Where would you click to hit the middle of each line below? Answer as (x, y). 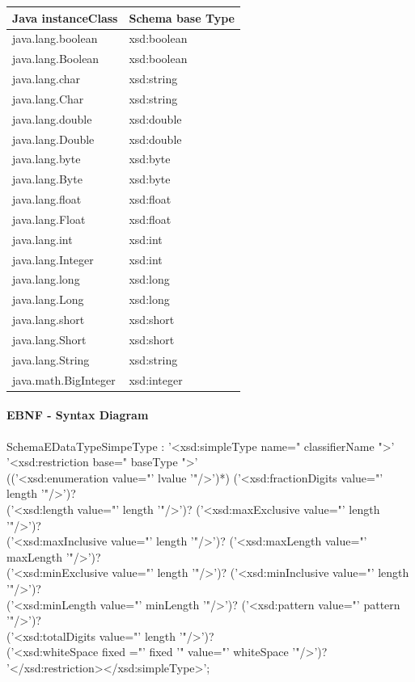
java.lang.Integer (53, 259)
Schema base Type (182, 17)
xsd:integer (156, 379)
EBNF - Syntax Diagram (78, 415)
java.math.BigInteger (64, 379)
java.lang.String (51, 359)
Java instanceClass (65, 17)
